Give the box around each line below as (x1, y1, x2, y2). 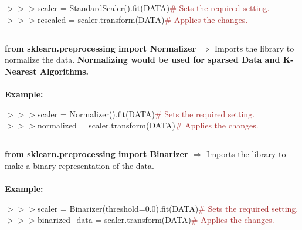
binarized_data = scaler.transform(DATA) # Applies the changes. (37, 214, 274, 226)
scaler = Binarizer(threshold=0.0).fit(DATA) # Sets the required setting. (37, 202, 298, 214)
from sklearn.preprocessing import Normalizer (5, 42, 196, 54)
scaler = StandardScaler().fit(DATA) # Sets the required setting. (37, 2, 270, 13)
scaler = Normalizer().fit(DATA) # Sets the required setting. (37, 107, 255, 120)
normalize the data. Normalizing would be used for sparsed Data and (5, 53, 280, 66)
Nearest (5, 65, 37, 77)
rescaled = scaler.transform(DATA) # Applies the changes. (37, 13, 248, 25)
